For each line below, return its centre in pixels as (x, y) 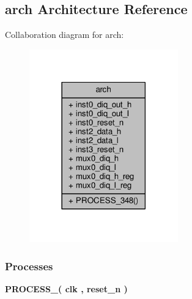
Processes (29, 266)
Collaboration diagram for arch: (65, 35)
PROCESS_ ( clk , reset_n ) (66, 289)
